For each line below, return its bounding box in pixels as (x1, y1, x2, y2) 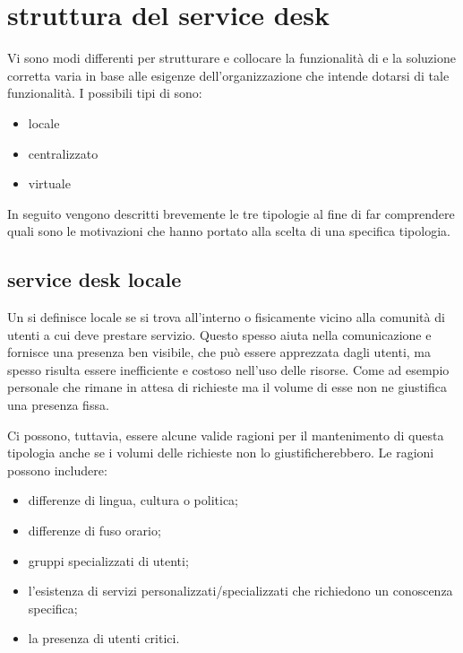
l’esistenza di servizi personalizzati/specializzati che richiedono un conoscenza (28, 581, 453, 600)
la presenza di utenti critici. (28, 629, 180, 648)
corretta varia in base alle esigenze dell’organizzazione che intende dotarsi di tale (7, 65, 450, 84)
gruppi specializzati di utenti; (28, 551, 189, 570)
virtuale (28, 174, 71, 193)
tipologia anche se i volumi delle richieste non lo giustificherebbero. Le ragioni (7, 443, 434, 462)
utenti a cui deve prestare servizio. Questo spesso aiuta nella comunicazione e (7, 325, 432, 344)
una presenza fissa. (7, 396, 109, 414)
